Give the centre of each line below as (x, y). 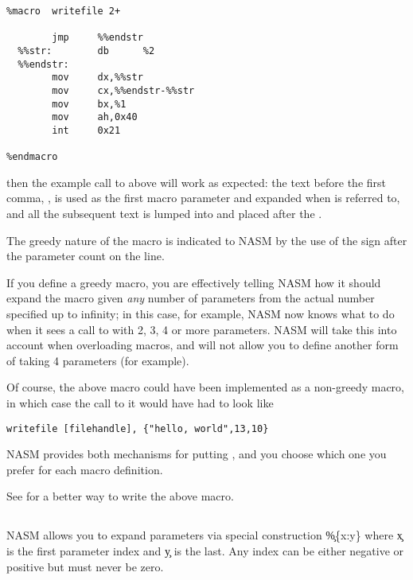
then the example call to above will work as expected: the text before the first (197, 182)
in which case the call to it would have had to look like (140, 403)
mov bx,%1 (89, 104)
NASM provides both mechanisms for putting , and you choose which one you (197, 454)
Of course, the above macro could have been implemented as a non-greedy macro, (205, 387)
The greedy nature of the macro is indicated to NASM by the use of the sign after (207, 240)
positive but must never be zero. (85, 566)
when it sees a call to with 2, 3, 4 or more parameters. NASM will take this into (202, 329)
